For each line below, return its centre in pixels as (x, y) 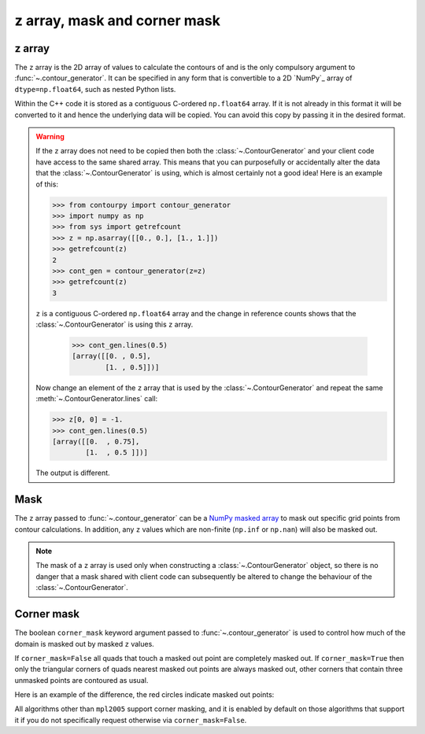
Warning (50, 137)
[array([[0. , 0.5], (111, 356)
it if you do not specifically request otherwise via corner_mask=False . (131, 720)
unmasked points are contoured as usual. (81, 680)
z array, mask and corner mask (117, 20)
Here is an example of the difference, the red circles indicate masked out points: (144, 695)
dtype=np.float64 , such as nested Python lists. (95, 89)
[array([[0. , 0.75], (96, 441)
